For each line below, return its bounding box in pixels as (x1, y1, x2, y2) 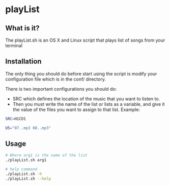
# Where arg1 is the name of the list (5, 153, 88, 158)
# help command (5, 167, 38, 172)
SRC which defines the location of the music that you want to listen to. (12, 95, 160, 102)
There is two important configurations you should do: (5, 86, 117, 92)
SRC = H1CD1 (5, 116, 26, 121)
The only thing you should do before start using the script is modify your (5, 70, 157, 77)
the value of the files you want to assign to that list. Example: (12, 106, 140, 113)
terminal (5, 43, 23, 49)
